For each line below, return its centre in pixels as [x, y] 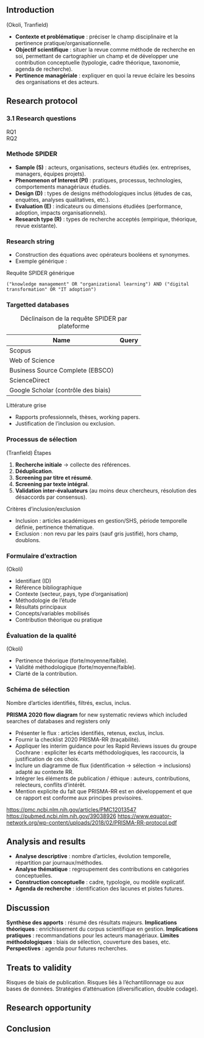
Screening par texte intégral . [52, 484]
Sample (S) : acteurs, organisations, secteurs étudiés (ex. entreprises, [103, 167]
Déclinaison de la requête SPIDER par [74, 318]
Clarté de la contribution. [46, 674]
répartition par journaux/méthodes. [59, 863]
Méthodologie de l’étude [46, 600]
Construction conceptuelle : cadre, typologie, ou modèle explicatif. [100, 882]
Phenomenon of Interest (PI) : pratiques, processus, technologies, [99, 180]
